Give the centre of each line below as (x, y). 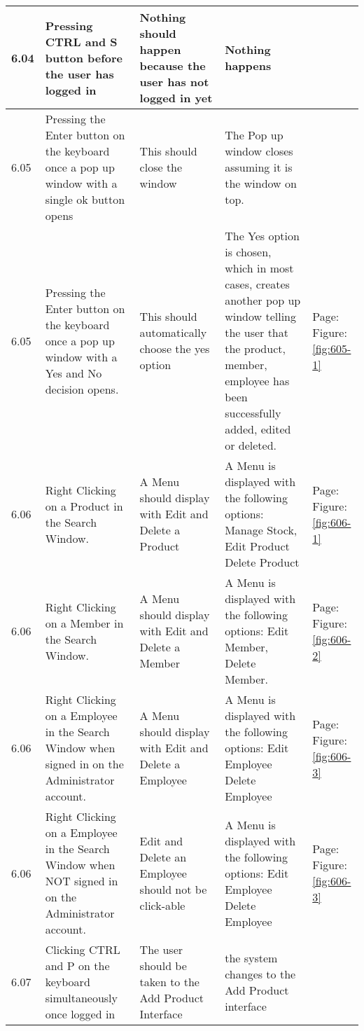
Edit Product (257, 546)
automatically (173, 332)
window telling (260, 316)
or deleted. (251, 445)
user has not (174, 82)
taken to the (169, 982)
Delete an (163, 857)
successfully (253, 413)
